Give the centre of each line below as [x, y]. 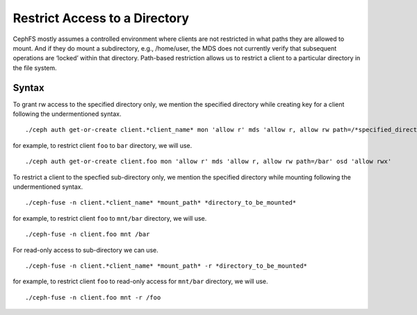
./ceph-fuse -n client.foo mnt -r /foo [93, 297]
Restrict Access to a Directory [101, 18]
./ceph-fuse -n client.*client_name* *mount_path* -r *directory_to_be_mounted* [166, 266]
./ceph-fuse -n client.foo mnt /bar [88, 235]
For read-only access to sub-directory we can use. [86, 250]
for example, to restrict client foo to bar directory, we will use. [103, 145]
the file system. [35, 68]
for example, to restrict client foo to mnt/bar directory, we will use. [110, 218]
